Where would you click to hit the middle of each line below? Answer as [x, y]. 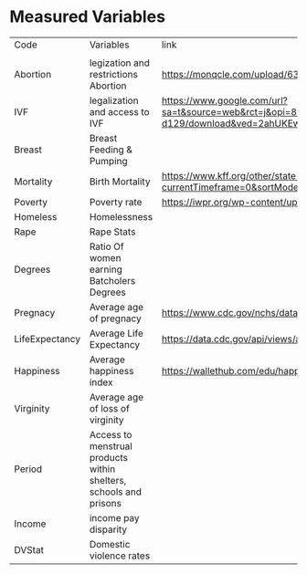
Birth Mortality [120, 182]
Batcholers [112, 280]
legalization [114, 100]
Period [28, 469]
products [108, 457]
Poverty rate [116, 202]
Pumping [108, 161]
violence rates [120, 556]
